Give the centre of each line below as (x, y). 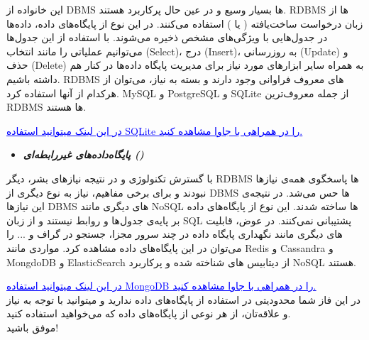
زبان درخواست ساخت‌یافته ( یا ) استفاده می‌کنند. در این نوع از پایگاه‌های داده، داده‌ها (185, 23)
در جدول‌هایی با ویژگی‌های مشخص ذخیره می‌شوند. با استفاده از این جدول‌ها (167, 37)
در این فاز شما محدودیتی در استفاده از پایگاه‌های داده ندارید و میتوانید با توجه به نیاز (184, 299)
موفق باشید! (33, 327)
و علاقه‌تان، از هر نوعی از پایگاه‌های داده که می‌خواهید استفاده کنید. (149, 313)
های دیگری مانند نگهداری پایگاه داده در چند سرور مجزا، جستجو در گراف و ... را (175, 234)
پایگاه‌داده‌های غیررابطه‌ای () (83, 154)
